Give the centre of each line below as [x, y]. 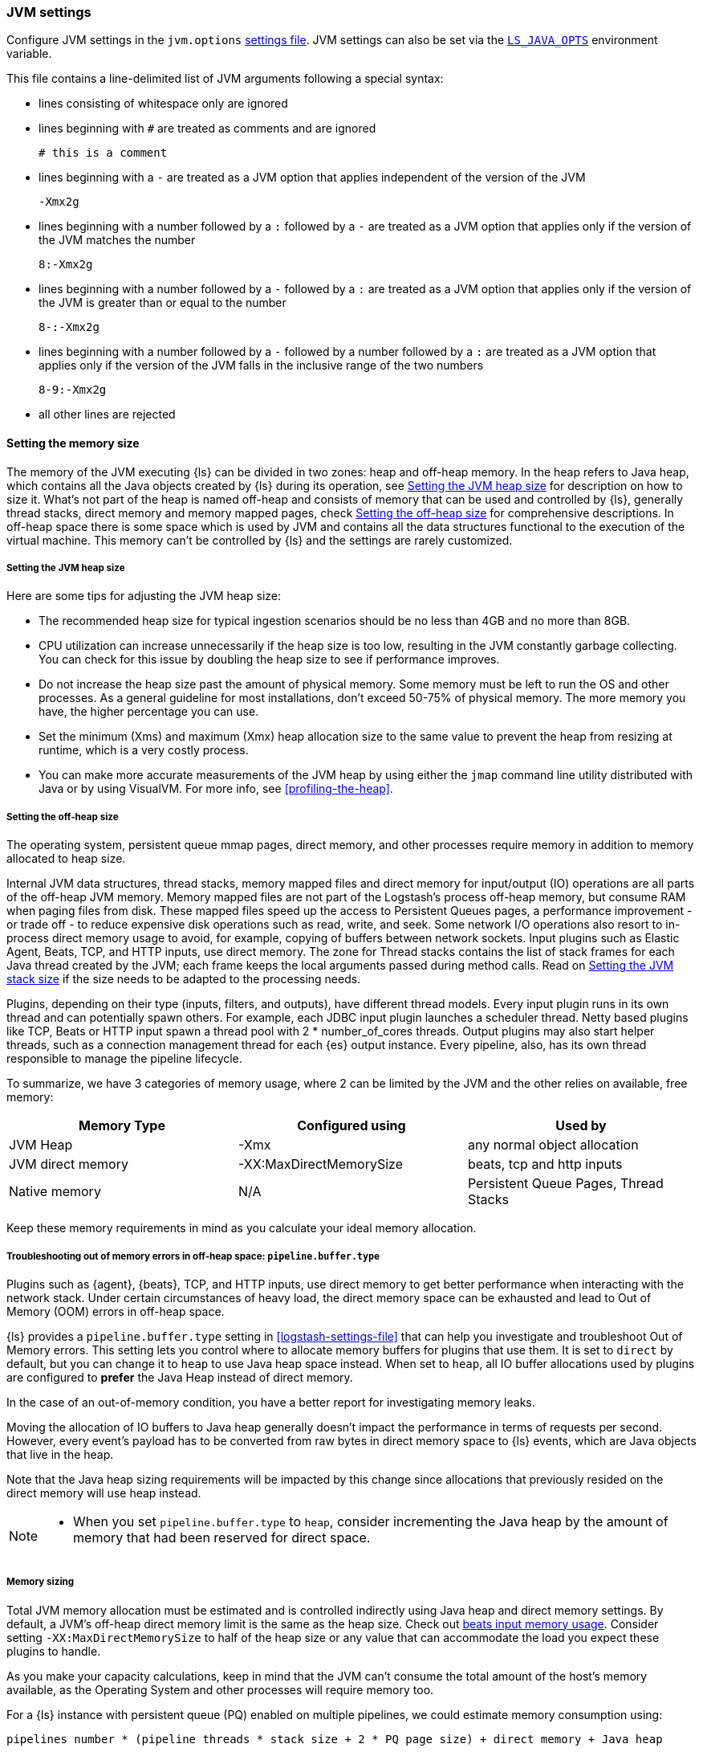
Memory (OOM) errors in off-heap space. [116, 1311]
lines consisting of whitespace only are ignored [163, 104]
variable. [29, 54]
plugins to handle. [54, 1651]
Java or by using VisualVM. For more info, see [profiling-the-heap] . [216, 789]
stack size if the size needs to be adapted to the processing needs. [184, 979]
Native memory [55, 1192]
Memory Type [122, 1126]
